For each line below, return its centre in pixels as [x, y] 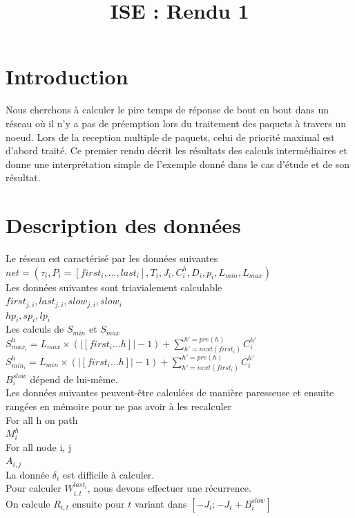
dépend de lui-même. [74, 379]
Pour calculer [33, 488]
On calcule [28, 503]
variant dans [161, 503]
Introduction [67, 76]
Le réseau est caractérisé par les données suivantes [112, 258]
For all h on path [42, 419]
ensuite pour [98, 503]
